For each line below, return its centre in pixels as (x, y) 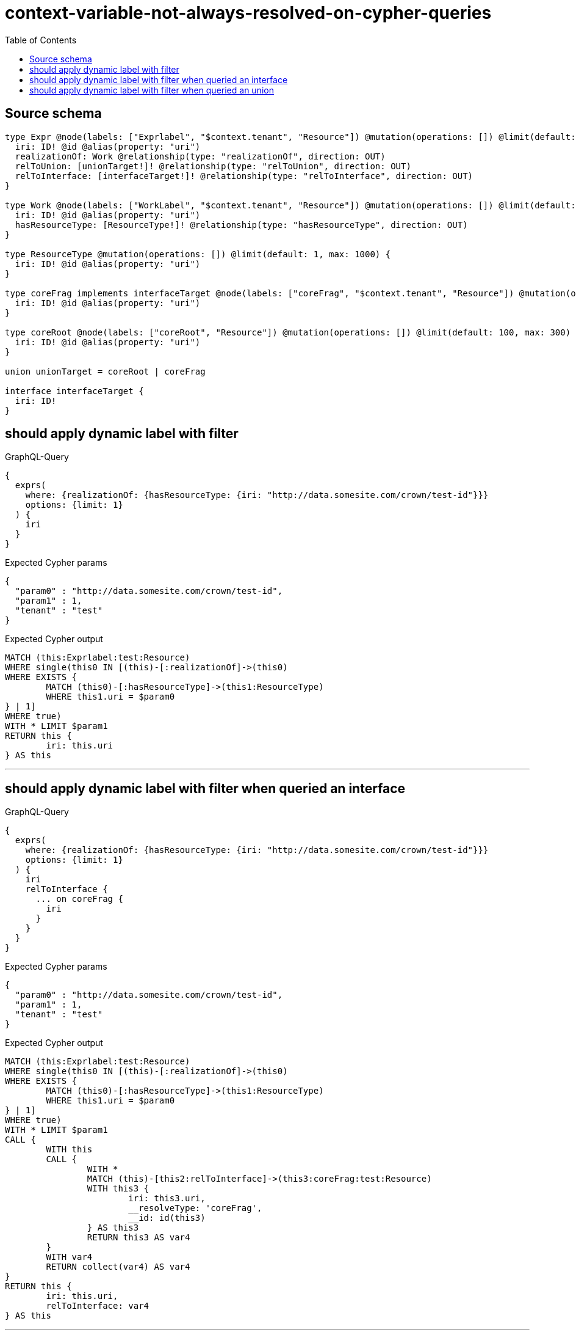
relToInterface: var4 (98, 1306)
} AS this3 (113, 1228)
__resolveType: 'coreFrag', (195, 1208)
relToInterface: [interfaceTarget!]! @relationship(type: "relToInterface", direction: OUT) (244, 176)
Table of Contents (41, 40)
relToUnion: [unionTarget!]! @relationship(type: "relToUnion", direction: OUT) (213, 166)
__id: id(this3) (167, 1218)
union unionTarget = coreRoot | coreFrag (105, 371)
